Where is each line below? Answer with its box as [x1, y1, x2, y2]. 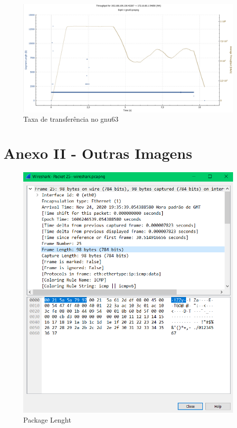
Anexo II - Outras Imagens [3, 143, 192, 163]
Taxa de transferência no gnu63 [23, 114, 119, 124]
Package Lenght [23, 415, 71, 425]
